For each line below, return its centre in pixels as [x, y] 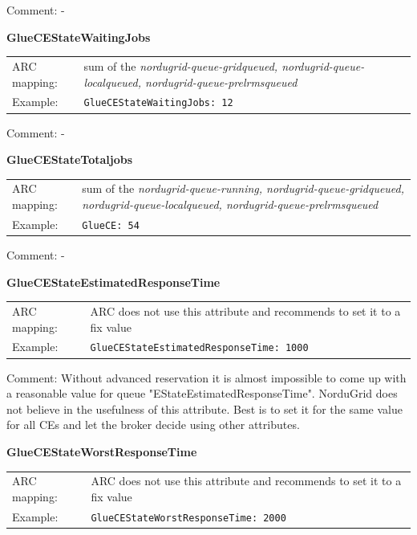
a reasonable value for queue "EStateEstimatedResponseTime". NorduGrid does [202, 393]
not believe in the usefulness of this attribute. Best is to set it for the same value [204, 408]
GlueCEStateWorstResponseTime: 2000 [188, 518]
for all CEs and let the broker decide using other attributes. [153, 425]
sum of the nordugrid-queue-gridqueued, [181, 65]
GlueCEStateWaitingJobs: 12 [158, 103]
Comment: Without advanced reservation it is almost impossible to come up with [206, 377]
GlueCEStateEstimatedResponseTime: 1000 [199, 348]
